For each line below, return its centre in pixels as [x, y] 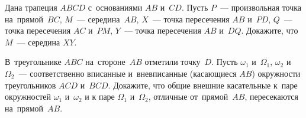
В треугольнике [33, 62]
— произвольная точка [261, 7]
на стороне [105, 62]
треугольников [30, 85]
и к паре [100, 96]
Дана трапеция [31, 7]
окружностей [28, 96]
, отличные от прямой [188, 96]
